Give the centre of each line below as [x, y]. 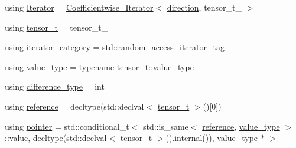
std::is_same [165, 126]
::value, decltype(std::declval [56, 138]
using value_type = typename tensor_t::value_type [99, 66]
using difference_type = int [55, 86]
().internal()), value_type [212, 138]
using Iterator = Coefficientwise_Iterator [79, 7]
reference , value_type [241, 126]
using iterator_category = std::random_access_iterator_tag [115, 47]
